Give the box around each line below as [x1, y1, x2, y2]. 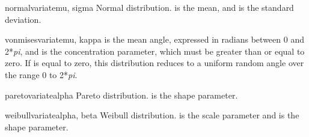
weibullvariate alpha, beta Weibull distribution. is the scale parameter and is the [5, 109, 299, 121]
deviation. [5, 13, 41, 25]
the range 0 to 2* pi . [5, 68, 78, 81]
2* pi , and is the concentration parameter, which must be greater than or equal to [5, 44, 305, 57]
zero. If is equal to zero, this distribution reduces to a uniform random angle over [5, 56, 304, 69]
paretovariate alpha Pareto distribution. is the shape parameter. [5, 88, 238, 101]
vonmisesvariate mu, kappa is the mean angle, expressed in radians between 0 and [5, 33, 304, 46]
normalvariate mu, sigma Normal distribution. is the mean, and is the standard [5, 1, 294, 13]
